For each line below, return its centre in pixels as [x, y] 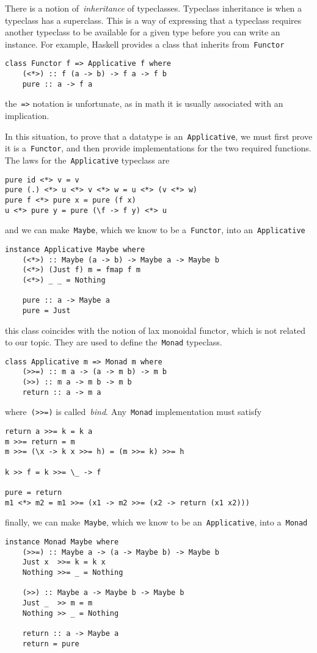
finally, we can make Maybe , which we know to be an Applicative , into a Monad [156, 522]
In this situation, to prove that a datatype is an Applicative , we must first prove [159, 136]
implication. [27, 116]
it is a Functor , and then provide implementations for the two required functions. [158, 148]
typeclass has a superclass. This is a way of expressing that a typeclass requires [153, 20]
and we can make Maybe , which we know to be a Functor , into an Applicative [155, 230]
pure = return [34, 492]
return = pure [51, 644]
